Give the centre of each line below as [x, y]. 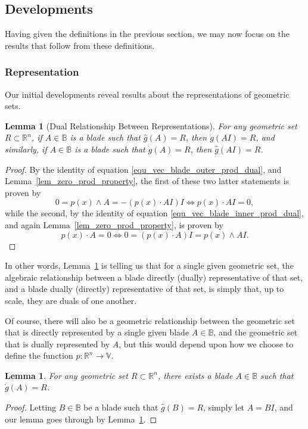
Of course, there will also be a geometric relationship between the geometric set [150, 320]
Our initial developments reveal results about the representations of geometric [147, 94]
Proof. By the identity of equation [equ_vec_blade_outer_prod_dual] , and [143, 169]
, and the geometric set [256, 332]
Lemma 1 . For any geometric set [67, 375]
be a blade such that [121, 407]
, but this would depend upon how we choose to [206, 343]
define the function [39, 355]
